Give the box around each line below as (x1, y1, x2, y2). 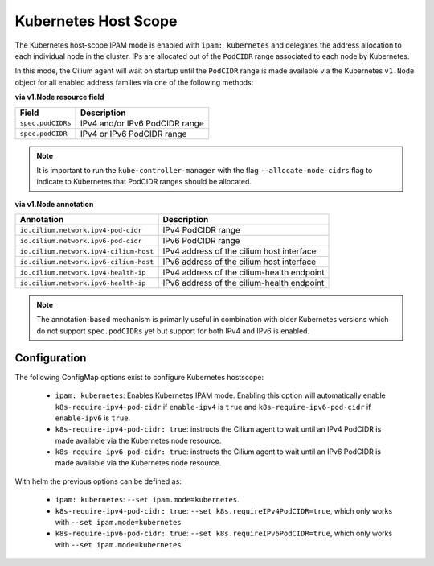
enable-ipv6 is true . (55, 413, 131, 423)
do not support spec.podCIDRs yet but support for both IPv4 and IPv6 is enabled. (36, 326, 309, 336)
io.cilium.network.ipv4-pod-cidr (19, 225, 142, 234)
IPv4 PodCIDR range (162, 225, 241, 236)
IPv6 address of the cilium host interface (162, 256, 317, 267)
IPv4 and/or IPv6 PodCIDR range (80, 118, 204, 129)
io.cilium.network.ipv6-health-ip (19, 279, 146, 287)
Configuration (14, 351, 87, 365)
